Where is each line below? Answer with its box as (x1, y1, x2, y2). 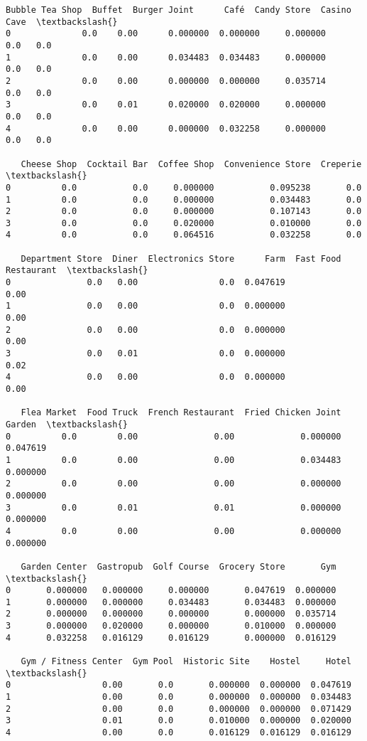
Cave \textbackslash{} (6, 16, 118, 27)
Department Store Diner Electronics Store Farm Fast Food (21, 253, 341, 264)
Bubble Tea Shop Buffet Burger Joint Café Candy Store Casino (6, 5, 351, 15)
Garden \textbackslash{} (6, 419, 128, 430)
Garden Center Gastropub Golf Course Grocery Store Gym (21, 561, 336, 572)
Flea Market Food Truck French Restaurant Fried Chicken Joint (21, 407, 341, 418)
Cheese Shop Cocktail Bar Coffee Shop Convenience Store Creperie (21, 159, 362, 169)
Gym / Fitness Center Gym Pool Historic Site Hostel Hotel (21, 656, 351, 667)
